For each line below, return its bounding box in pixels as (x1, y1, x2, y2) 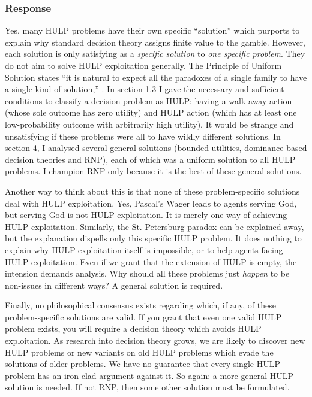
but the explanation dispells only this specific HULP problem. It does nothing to (5, 232, 302, 244)
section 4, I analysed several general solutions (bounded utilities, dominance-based (5, 141, 307, 154)
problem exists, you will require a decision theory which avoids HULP (5, 322, 262, 335)
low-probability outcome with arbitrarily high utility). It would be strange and (5, 117, 294, 130)
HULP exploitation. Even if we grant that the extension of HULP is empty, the (5, 255, 297, 268)
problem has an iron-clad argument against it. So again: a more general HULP (5, 369, 294, 381)
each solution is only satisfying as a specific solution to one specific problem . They (5, 47, 305, 60)
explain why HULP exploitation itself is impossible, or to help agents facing (5, 243, 283, 256)
